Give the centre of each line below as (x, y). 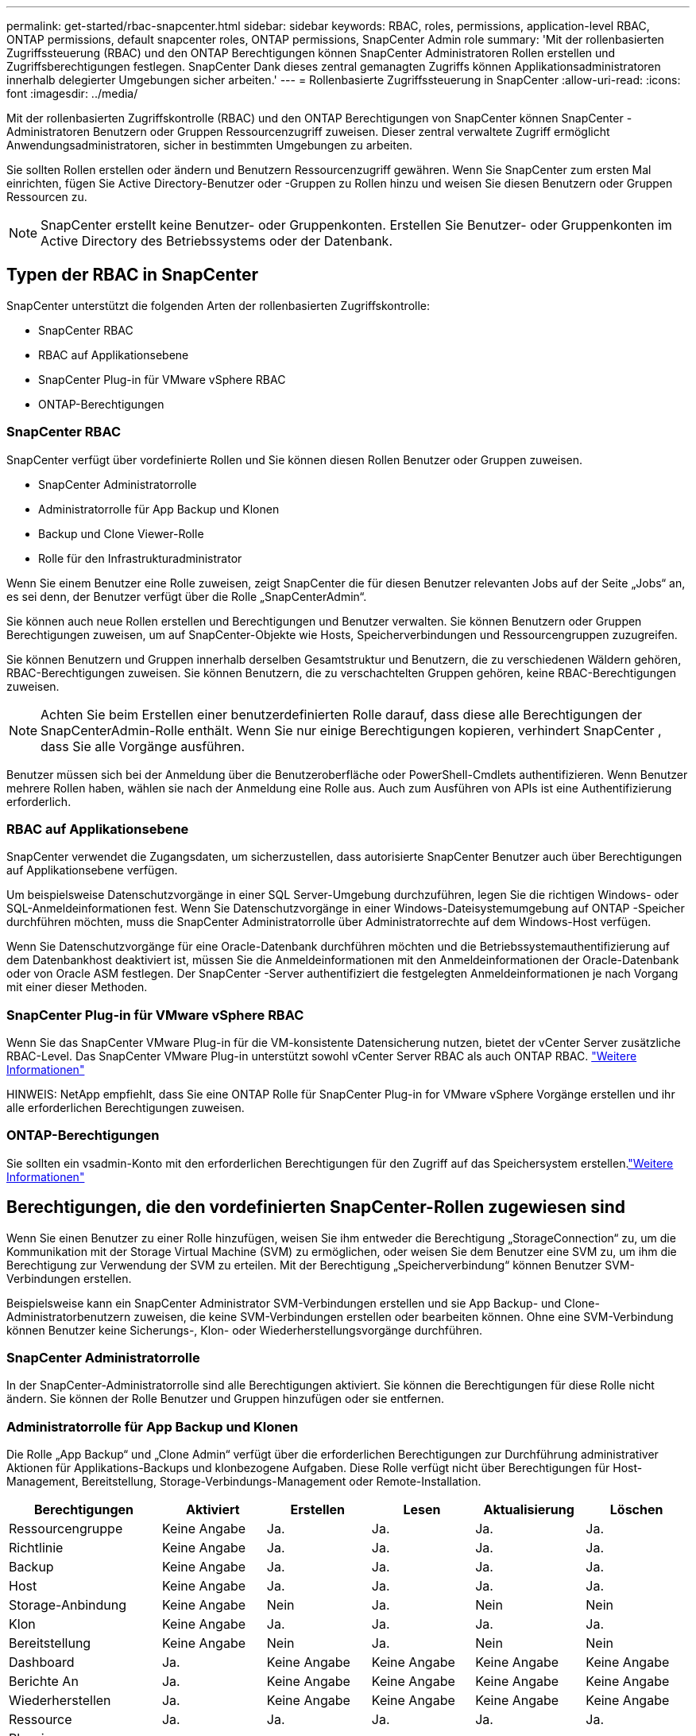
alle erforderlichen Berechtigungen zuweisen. (126, 1108)
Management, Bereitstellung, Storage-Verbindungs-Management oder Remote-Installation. (244, 1482)
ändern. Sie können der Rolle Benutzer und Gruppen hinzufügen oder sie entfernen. (226, 1399)
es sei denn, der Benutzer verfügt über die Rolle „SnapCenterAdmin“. (187, 596)
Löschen (636, 1510)
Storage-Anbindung (68, 1605)
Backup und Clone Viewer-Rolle (121, 533)
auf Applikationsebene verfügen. (92, 870)
